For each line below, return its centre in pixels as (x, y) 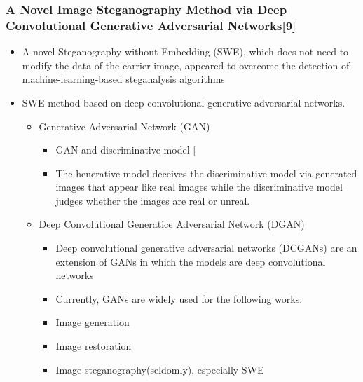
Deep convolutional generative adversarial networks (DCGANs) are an (206, 248)
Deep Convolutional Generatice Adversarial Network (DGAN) (172, 224)
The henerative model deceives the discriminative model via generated (206, 173)
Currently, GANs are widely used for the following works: (179, 298)
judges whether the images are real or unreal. (153, 200)
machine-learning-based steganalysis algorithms (123, 79)
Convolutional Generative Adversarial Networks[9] (151, 25)
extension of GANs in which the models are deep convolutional (191, 261)
